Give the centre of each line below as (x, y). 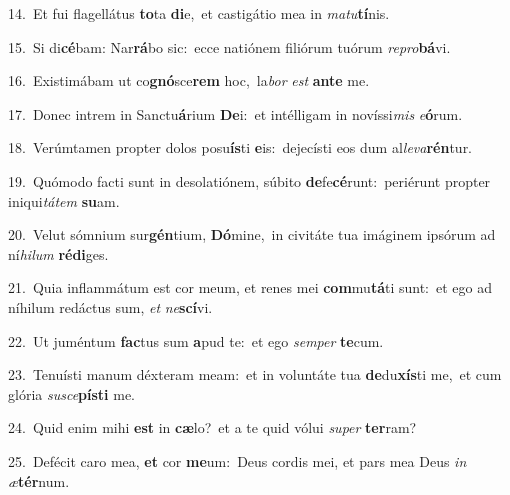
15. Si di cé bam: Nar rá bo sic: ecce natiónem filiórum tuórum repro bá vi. (229, 46)
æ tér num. (39, 480)
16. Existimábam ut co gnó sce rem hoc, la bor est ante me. (189, 80)
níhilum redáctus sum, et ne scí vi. (110, 306)
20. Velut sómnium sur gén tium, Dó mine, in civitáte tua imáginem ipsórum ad (252, 234)
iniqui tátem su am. (64, 200)
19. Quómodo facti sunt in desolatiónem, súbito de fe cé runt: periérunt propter (249, 180)
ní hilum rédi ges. (58, 253)
